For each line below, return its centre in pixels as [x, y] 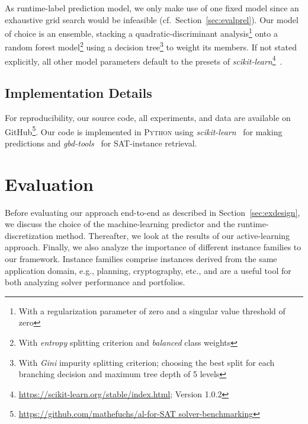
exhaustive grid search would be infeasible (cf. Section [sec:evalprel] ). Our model [152, 19]
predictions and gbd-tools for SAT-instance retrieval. [101, 143]
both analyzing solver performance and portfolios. [95, 282]
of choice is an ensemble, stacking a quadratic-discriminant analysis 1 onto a [141, 32]
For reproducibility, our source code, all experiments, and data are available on [148, 118]
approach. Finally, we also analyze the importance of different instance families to [153, 247]
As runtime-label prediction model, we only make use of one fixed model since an [152, 8]
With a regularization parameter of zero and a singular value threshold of [152, 310]
